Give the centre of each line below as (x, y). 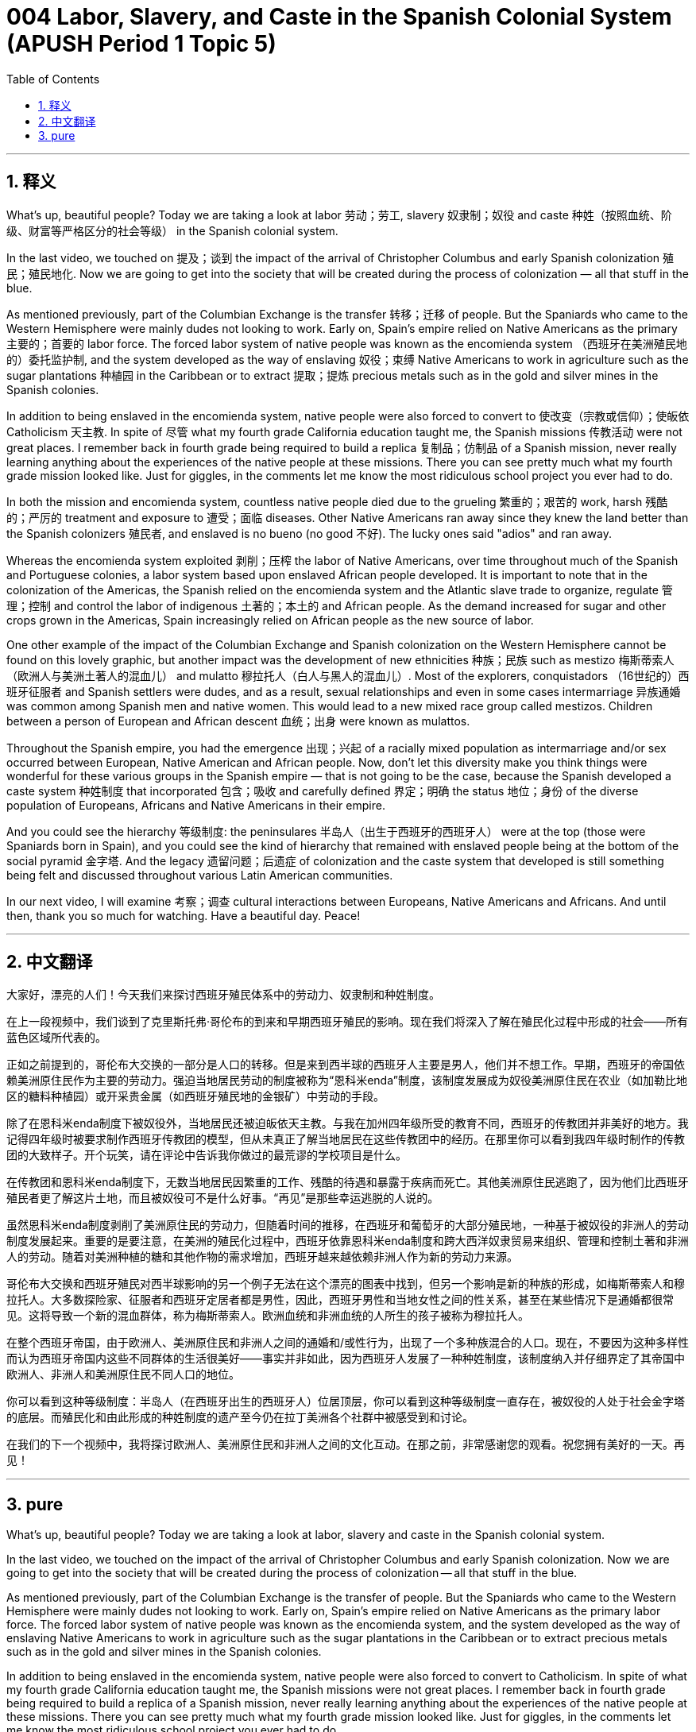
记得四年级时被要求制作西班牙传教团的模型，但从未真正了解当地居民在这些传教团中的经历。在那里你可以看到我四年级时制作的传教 (346, 1139)
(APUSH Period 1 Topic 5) (141, 44)
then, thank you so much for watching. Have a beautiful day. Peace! (184, 915)
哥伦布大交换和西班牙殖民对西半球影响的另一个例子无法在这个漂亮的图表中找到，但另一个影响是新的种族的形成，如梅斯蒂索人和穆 (346, 1284)
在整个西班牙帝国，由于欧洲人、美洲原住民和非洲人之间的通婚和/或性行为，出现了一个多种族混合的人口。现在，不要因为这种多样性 (348, 1343)
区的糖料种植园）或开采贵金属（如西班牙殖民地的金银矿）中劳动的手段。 (195, 1096)
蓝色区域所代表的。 (56, 1038)
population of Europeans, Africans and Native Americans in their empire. (196, 805)
